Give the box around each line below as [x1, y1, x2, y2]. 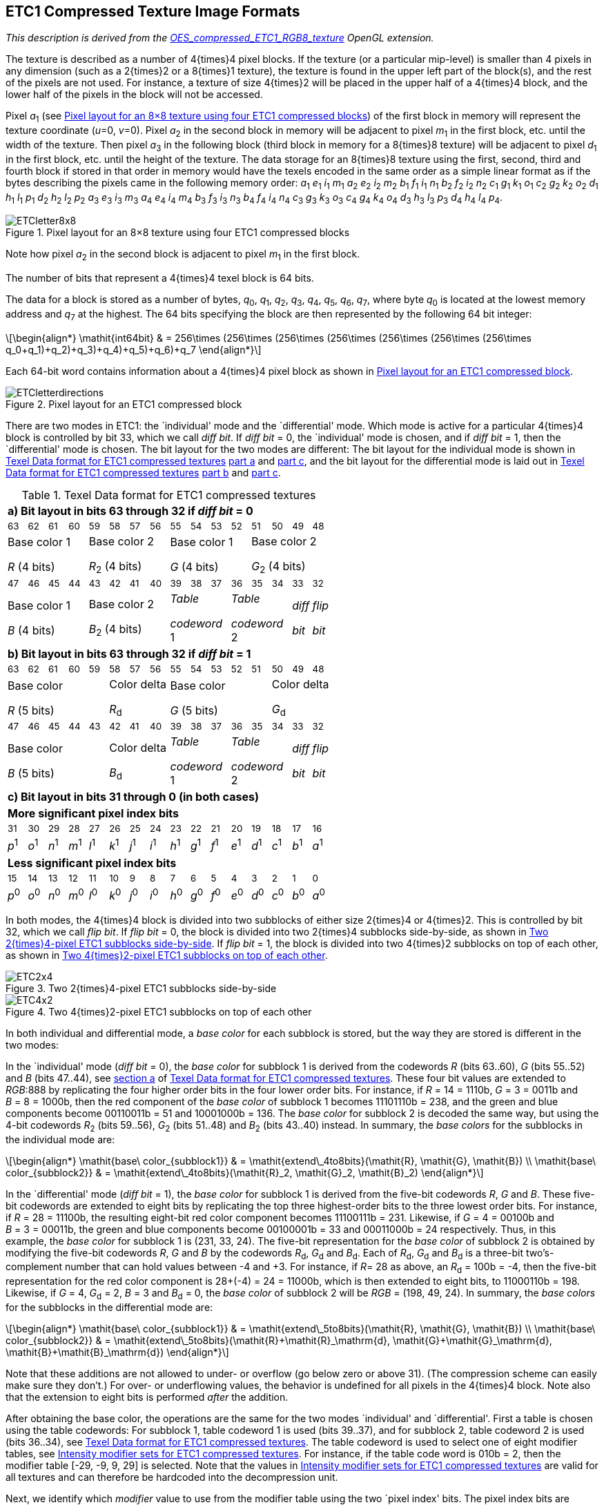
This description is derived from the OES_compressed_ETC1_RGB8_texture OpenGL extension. [6, 32, 434, 44]
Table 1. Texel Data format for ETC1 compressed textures [21, 487, 316, 502]
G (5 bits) [170, 703, 218, 717]
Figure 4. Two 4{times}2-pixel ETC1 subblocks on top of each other [6, 1005, 312, 1018]
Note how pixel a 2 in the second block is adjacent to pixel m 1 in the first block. [6, 248, 360, 263]
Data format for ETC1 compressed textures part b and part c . [6, 466, 281, 478]
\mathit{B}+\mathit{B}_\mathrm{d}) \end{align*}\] [6, 1346, 229, 1359]
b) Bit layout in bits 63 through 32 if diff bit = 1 [8, 646, 251, 661]
